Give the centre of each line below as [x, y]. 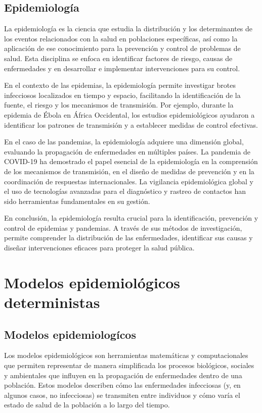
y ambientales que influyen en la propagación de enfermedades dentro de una [123, 375]
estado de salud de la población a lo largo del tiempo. [87, 405]
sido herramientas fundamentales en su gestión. [77, 201]
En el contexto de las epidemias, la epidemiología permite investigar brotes [120, 85]
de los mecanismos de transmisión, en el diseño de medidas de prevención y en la [129, 171]
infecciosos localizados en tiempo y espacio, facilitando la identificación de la [122, 95]
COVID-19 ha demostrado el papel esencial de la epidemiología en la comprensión [131, 161]
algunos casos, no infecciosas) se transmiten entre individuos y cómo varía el [122, 395]
